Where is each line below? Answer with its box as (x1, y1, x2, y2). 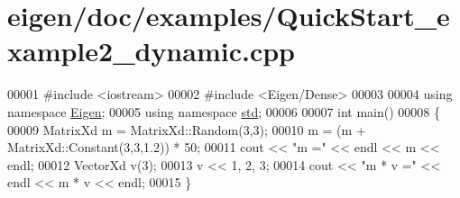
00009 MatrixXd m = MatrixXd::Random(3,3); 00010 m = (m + (7, 120, 366, 139)
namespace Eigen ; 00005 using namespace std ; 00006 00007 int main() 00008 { (7, 102, 441, 121)
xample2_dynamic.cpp (7, 32, 296, 69)
